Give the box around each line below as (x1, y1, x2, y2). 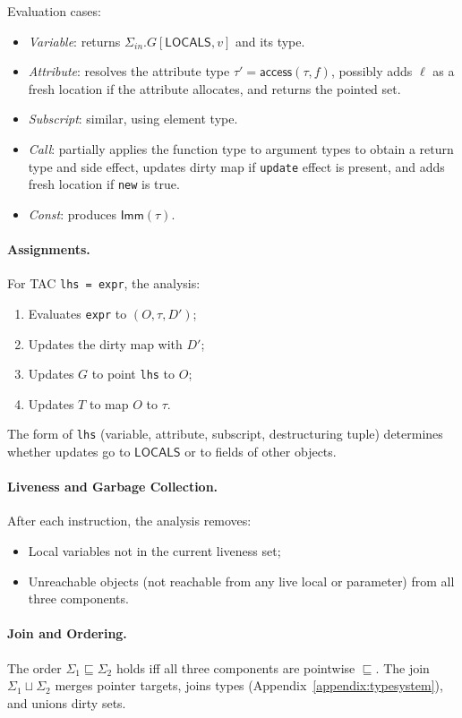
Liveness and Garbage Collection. (7, 477, 218, 496)
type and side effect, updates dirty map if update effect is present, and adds (28, 157, 445, 175)
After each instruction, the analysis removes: (7, 511, 252, 530)
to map (89, 394, 129, 413)
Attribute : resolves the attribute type (28, 62, 230, 81)
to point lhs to (91, 364, 175, 383)
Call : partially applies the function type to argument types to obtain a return (28, 139, 454, 158)
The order (7, 658, 62, 677)
